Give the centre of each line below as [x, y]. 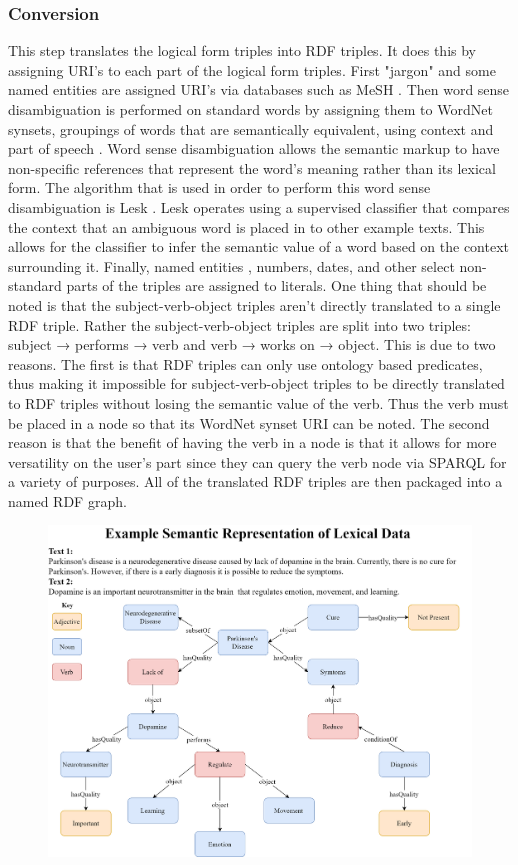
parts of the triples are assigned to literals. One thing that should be [276, 285]
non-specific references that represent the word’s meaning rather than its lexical [252, 167]
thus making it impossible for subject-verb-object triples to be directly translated [256, 383]
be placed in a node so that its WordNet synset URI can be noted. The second [249, 422]
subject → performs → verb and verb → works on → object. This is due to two [252, 344]
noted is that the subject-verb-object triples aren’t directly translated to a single [254, 304]
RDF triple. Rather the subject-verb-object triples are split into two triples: [239, 324]
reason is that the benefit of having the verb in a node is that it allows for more [252, 442]
